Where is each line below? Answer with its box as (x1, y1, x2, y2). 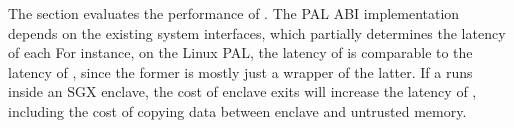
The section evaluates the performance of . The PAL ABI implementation (8, 3, 460, 23)
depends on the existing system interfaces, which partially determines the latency (8, 22, 506, 43)
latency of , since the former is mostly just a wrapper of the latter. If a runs (8, 61, 473, 82)
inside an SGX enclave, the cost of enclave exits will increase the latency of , (8, 81, 477, 102)
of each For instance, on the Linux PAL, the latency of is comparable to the (8, 42, 473, 63)
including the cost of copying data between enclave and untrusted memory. (8, 100, 467, 121)
